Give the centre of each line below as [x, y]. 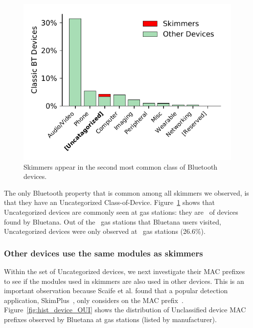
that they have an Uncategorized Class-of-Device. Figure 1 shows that [109, 202]
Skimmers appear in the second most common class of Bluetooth [121, 166]
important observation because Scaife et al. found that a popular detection [116, 290]
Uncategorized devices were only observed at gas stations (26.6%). [105, 231]
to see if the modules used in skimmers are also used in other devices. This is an [124, 281]
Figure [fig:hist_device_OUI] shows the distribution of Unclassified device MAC [125, 310]
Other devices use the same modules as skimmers [103, 253]
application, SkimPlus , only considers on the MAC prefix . [94, 300]
